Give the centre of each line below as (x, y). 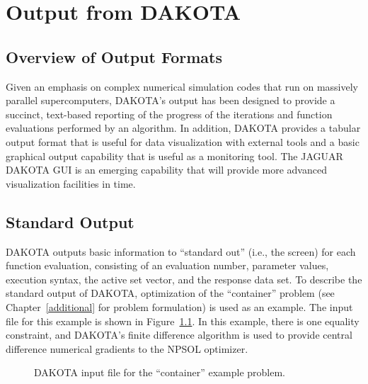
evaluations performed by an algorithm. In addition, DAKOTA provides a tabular (183, 128)
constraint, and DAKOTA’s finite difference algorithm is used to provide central (179, 335)
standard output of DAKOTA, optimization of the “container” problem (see (170, 293)
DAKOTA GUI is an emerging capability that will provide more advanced (166, 170)
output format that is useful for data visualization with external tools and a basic (183, 141)
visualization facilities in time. (71, 183)
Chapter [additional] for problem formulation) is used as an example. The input (179, 306)
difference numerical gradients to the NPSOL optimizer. (127, 348)
